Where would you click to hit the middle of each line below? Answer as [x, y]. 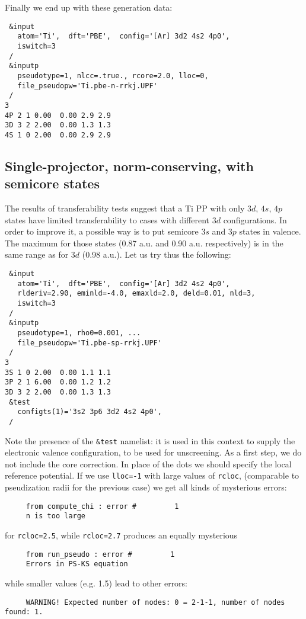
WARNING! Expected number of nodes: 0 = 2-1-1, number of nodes [155, 602]
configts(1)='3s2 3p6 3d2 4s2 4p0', [90, 412]
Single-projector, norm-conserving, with [129, 166]
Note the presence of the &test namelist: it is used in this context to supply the [150, 440]
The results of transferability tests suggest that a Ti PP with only [125, 208]
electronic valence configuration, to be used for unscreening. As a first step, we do [153, 452]
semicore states [52, 183]
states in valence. [270, 231]
